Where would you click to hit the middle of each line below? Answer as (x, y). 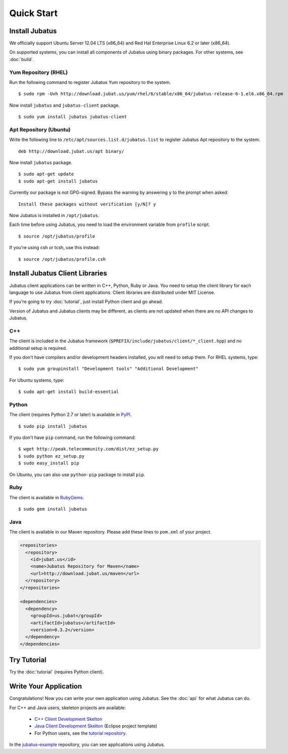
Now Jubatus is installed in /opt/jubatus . (54, 215)
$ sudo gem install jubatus (53, 509)
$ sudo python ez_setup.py (52, 456)
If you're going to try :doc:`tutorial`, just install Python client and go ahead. (86, 301)
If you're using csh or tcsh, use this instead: (55, 248)
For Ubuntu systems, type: (37, 380)
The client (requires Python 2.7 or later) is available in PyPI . (70, 415)
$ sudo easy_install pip (49, 463)
